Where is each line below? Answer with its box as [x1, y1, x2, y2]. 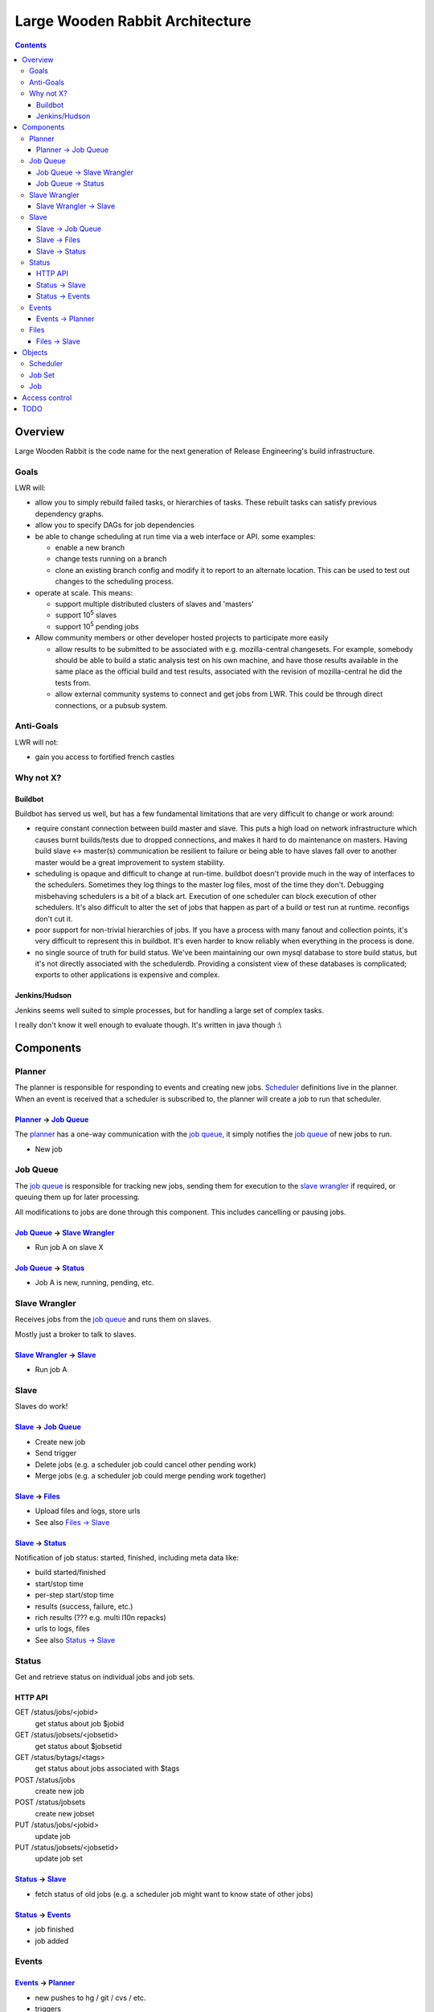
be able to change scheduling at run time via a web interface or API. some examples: [35, 531, 316, 541]
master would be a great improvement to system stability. [35, 857, 225, 867]
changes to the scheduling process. [55, 576, 174, 587]
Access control [22, 393, 72, 402]
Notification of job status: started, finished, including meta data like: [14, 1553, 240, 1563]
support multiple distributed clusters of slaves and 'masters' [55, 600, 255, 608]
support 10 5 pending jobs [55, 621, 140, 631]
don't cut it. [35, 913, 73, 923]
